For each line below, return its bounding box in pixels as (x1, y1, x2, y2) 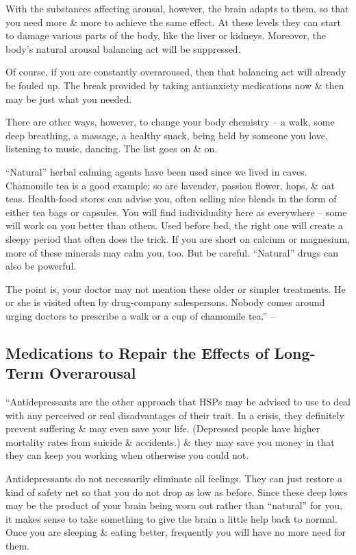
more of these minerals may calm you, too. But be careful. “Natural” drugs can (5, 245, 338, 259)
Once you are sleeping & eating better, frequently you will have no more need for (5, 525, 346, 539)
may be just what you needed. (5, 91, 132, 106)
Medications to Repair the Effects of (5, 342, 269, 363)
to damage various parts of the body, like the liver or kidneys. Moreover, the (5, 28, 326, 43)
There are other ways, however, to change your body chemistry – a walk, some (5, 115, 335, 129)
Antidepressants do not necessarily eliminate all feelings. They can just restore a (5, 471, 342, 486)
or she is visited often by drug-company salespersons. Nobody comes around (5, 295, 325, 309)
